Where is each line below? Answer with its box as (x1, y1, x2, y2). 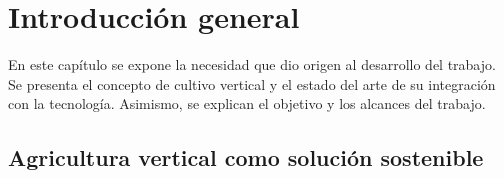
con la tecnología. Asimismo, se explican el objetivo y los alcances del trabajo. (8, 93, 486, 114)
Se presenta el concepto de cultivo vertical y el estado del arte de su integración (8, 73, 496, 94)
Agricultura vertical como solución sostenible (8, 142, 484, 173)
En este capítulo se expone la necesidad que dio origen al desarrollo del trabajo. (8, 54, 496, 75)
